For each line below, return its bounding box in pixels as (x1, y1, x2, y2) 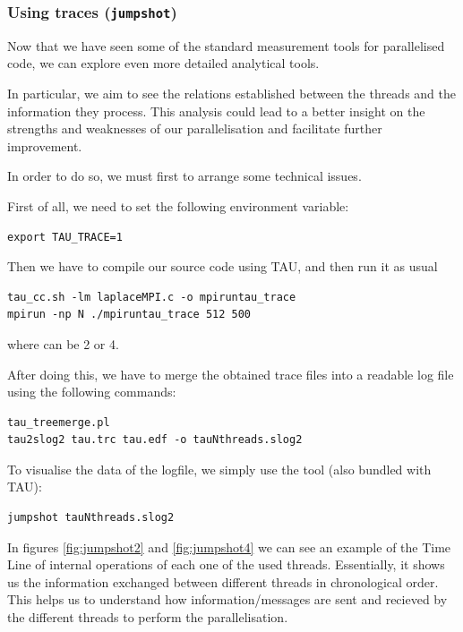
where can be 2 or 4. (7, 334, 119, 353)
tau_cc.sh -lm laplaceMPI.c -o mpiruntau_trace (7, 290, 296, 303)
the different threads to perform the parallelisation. (7, 608, 288, 627)
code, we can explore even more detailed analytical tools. (7, 54, 320, 73)
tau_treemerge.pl (7, 415, 110, 429)
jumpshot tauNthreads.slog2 (7, 511, 175, 525)
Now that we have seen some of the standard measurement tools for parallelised (7, 36, 445, 55)
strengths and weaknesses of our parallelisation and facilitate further (7, 119, 382, 138)
